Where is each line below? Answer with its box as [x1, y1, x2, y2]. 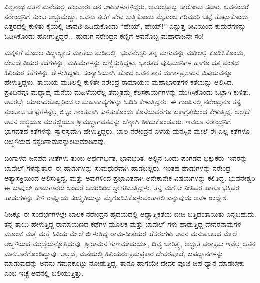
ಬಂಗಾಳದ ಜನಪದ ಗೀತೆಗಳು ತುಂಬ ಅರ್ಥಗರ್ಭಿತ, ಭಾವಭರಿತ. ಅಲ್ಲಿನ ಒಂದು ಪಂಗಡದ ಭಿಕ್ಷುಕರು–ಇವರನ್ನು [4, 153, 248, 163]
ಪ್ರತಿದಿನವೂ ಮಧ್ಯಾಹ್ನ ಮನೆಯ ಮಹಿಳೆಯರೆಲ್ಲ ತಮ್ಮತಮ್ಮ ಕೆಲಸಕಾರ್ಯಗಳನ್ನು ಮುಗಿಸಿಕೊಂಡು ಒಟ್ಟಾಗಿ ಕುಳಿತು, [4, 86, 251, 97]
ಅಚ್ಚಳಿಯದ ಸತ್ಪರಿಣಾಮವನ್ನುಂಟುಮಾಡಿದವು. [4, 135, 106, 146]
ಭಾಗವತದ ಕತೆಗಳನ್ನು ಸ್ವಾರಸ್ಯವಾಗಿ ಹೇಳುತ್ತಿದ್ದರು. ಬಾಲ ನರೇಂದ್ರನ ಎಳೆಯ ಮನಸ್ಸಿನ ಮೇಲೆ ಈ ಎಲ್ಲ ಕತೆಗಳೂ [4, 126, 250, 136]
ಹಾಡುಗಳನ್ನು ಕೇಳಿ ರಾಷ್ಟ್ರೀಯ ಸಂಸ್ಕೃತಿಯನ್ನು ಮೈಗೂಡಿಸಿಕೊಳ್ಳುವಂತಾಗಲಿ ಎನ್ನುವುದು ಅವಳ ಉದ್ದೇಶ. [4, 192, 229, 202]
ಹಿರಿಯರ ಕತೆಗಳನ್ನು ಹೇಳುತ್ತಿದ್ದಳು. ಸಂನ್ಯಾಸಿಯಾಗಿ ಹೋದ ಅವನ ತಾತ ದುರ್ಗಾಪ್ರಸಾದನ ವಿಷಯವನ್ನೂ [4, 67, 233, 77]
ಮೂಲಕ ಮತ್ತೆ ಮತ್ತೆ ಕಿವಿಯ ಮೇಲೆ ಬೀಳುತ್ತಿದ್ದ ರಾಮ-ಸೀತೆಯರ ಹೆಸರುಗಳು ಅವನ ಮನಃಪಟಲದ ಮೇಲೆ [4, 228, 237, 239]
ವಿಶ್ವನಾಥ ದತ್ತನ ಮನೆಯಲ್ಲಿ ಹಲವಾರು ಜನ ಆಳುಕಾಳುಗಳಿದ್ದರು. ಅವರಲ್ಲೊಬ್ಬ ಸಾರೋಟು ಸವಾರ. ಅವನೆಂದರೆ [4, 1, 249, 11]
